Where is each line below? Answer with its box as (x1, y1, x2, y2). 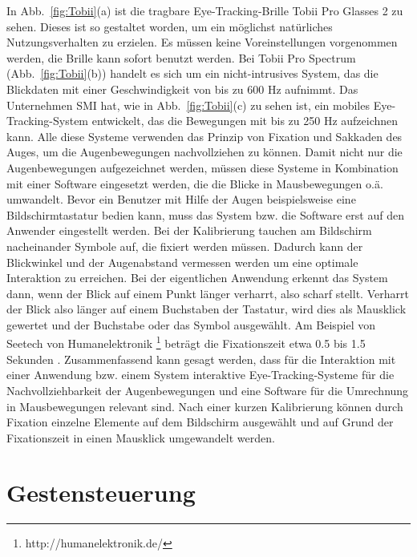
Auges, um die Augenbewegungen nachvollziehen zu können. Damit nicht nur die (6, 143, 403, 160)
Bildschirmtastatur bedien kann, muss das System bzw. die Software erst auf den (6, 206, 404, 223)
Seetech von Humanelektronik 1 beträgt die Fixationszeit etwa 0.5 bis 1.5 (6, 333, 366, 352)
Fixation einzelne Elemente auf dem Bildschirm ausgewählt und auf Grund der (6, 414, 394, 430)
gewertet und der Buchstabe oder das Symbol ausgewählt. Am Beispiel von (6, 316, 376, 333)
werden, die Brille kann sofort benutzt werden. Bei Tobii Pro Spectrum (6, 49, 356, 66)
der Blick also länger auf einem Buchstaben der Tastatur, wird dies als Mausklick (6, 301, 407, 317)
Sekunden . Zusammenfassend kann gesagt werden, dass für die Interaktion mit (6, 350, 396, 367)
